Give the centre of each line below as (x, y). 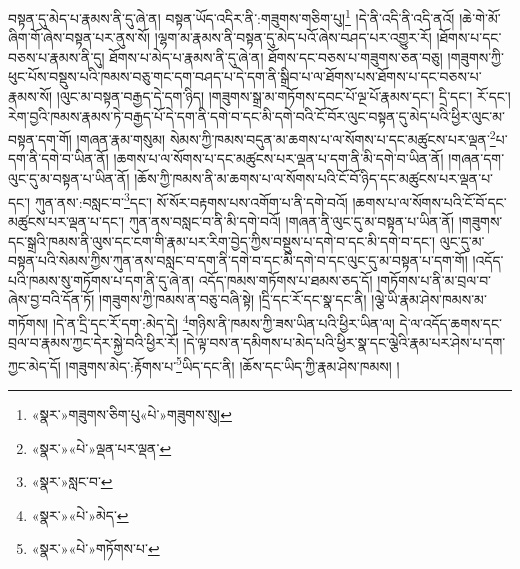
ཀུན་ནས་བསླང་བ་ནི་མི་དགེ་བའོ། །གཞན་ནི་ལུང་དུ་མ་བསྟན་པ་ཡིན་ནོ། (291, 220)
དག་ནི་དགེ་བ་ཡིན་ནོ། (58, 158)
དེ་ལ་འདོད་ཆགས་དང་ (450, 322)
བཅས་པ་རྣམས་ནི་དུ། (56, 56)
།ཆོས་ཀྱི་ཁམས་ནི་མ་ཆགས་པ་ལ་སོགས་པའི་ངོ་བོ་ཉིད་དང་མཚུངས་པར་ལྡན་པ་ (314, 178)
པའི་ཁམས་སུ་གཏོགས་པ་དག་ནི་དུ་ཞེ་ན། (101, 279)
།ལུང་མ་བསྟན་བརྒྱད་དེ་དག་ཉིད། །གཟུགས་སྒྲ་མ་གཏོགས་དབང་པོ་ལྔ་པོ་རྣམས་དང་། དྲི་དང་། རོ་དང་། (283, 96)
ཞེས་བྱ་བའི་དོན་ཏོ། (51, 299)
